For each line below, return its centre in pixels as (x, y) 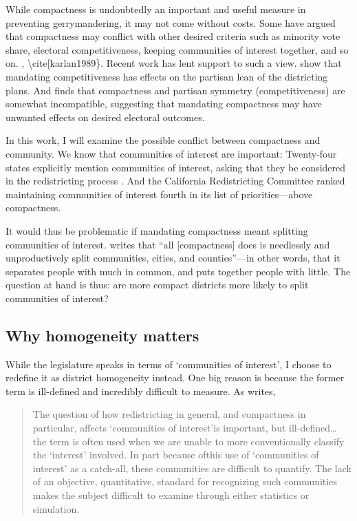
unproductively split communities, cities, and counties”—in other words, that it (173, 258)
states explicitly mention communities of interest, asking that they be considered (176, 167)
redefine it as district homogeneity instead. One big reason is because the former (175, 378)
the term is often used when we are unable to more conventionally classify (188, 441)
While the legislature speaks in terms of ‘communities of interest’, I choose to (169, 364)
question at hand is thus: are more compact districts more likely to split (157, 285)
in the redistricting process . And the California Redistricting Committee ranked (175, 181)
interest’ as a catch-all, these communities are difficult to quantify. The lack (192, 468)
